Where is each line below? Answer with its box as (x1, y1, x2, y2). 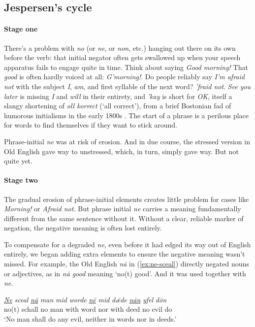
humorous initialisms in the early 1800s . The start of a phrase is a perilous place (4, 110, 249, 120)
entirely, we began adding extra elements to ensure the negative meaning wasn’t (4, 249, 245, 259)
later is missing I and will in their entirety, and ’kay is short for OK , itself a (4, 91, 232, 101)
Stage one (4, 24, 38, 34)
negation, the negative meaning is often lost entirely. (4, 223, 162, 233)
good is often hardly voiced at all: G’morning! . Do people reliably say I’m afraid (4, 71, 245, 82)
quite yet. (4, 156, 32, 166)
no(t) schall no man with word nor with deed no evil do (4, 304, 172, 314)
